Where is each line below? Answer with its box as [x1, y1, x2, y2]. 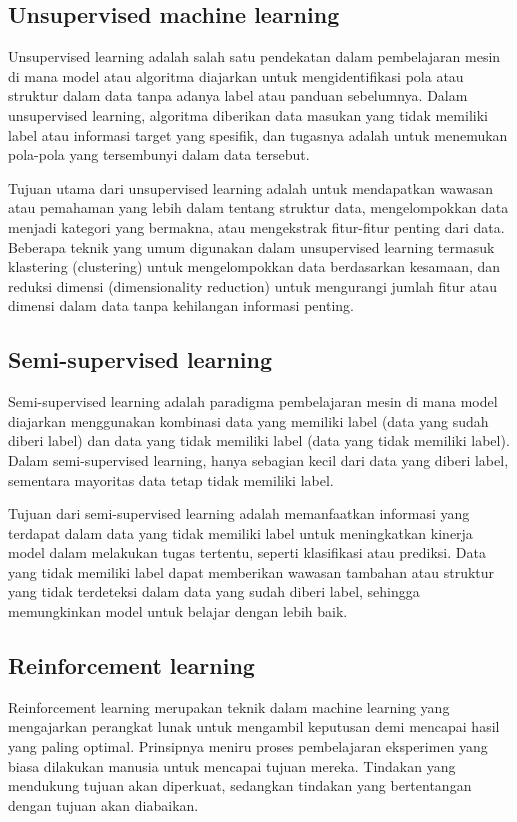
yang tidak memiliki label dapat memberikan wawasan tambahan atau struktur [8, 561, 495, 582]
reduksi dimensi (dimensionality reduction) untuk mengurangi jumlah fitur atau [8, 275, 497, 296]
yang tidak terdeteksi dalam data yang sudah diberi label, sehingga [8, 581, 420, 602]
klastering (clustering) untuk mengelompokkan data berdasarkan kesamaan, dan [8, 256, 501, 277]
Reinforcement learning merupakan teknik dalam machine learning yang [8, 696, 450, 717]
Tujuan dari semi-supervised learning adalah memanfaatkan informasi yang [8, 503, 470, 524]
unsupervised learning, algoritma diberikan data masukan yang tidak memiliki [8, 104, 488, 125]
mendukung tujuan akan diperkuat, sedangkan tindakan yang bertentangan [8, 775, 472, 796]
